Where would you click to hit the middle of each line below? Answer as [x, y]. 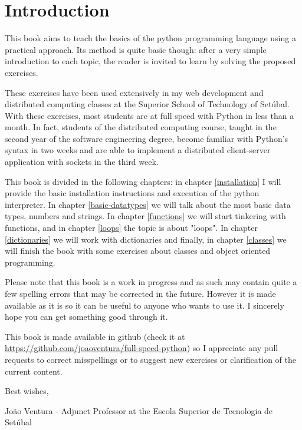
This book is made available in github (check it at [95, 336]
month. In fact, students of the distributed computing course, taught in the [141, 127]
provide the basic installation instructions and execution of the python [132, 193]
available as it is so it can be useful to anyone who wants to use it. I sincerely [145, 305]
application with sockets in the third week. [82, 162]
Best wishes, [27, 391]
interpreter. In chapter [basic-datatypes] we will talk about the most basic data [148, 204]
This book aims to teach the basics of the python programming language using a [150, 38]
